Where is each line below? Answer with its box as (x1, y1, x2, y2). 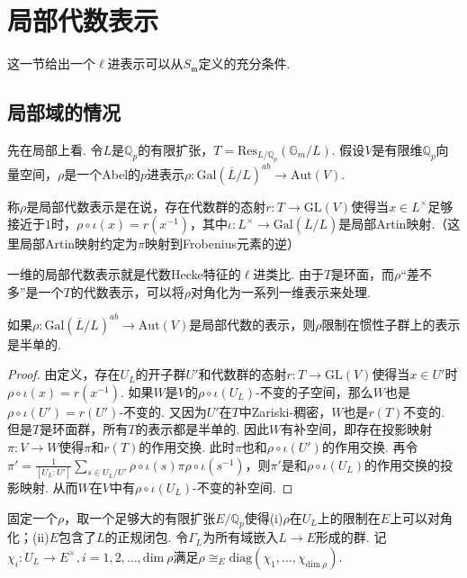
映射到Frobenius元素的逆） (145, 234, 300, 253)
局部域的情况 (7, 98, 121, 126)
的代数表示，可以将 (70, 282, 184, 301)
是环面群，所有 (40, 420, 129, 438)
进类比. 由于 (253, 265, 324, 284)
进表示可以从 (107, 54, 184, 73)
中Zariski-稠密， (238, 402, 332, 420)
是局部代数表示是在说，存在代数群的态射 (26, 196, 266, 215)
